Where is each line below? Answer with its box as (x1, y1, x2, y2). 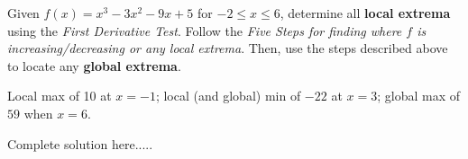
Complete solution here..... (7, 134, 153, 153)
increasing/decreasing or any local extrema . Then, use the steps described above (7, 39, 448, 57)
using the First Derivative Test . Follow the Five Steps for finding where (7, 21, 402, 40)
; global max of (377, 86, 460, 105)
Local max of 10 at (7, 86, 112, 105)
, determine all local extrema (280, 4, 451, 22)
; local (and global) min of (155, 86, 301, 105)
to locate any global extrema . (7, 56, 181, 75)
